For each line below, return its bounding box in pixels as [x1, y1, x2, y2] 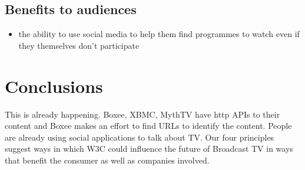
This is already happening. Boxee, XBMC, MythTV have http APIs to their [5, 108, 280, 120]
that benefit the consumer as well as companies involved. [5, 154, 210, 166]
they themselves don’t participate [18, 39, 140, 51]
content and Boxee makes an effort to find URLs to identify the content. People [5, 119, 292, 132]
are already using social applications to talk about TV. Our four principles [5, 131, 274, 143]
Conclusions [5, 74, 103, 98]
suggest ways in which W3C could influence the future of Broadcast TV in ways [5, 142, 293, 155]
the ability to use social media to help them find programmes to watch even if [18, 28, 300, 40]
